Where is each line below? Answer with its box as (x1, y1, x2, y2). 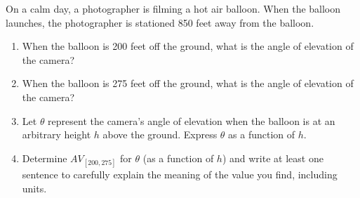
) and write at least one (222, 150, 324, 165)
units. (22, 180, 47, 195)
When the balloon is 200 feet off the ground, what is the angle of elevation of (22, 39, 354, 53)
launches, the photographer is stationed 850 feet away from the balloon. (6, 15, 314, 29)
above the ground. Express (102, 127, 218, 142)
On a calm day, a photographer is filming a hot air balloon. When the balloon (6, 1, 341, 15)
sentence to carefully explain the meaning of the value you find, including (22, 166, 338, 181)
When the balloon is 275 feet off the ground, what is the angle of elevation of (22, 76, 354, 91)
